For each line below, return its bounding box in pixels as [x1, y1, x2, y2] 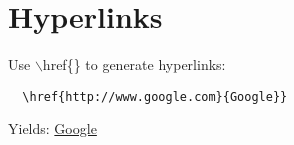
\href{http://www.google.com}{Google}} [22, 89, 288, 104]
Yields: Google [8, 118, 97, 139]
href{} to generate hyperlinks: [42, 54, 226, 75]
